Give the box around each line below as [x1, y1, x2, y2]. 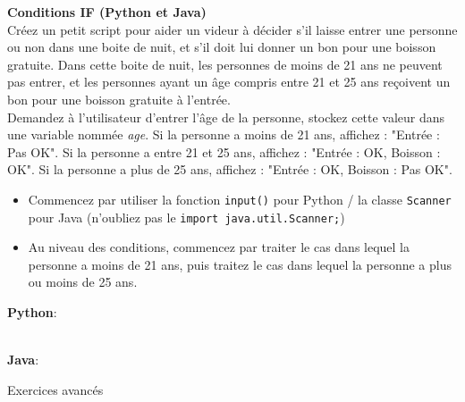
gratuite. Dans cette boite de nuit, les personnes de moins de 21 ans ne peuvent [7, 54, 443, 73]
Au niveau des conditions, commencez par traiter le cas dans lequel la [28, 238, 410, 256]
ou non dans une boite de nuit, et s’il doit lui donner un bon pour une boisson [7, 38, 436, 56]
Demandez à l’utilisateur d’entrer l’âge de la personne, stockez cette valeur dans [7, 107, 445, 126]
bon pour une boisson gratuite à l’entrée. [7, 89, 231, 108]
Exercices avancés [7, 380, 104, 398]
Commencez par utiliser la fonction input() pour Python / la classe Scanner [28, 189, 452, 208]
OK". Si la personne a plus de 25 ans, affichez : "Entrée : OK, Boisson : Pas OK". [7, 160, 452, 179]
